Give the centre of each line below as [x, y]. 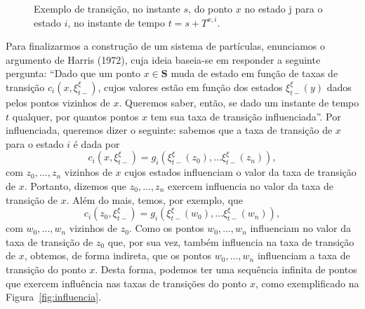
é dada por [97, 143]
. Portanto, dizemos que [75, 185]
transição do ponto [46, 269]
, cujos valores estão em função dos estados [190, 87]
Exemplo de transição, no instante [107, 8]
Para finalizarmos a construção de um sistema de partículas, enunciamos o [165, 46]
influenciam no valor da [301, 228]
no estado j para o [284, 8]
